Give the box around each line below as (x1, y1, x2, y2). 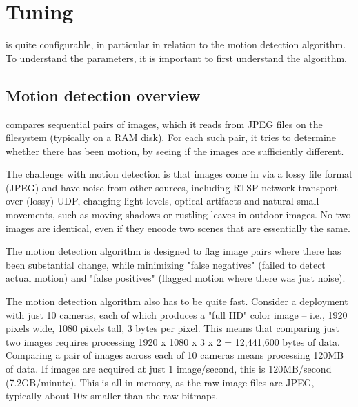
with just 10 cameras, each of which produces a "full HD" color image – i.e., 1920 (6, 307, 348, 322)
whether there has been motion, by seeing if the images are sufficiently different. (6, 143, 344, 158)
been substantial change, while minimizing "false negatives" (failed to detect (6, 257, 326, 271)
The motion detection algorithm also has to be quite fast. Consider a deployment (6, 294, 348, 309)
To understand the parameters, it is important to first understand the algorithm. (6, 50, 347, 65)
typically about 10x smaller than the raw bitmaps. (6, 388, 219, 403)
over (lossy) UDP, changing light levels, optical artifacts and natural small (6, 194, 319, 208)
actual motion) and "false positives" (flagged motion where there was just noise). (6, 271, 346, 285)
